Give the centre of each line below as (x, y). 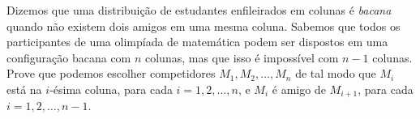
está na (24, 89)
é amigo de (299, 89)
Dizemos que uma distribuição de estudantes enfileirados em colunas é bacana (199, 10)
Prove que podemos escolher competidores (111, 73)
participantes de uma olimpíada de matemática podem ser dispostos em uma (197, 42)
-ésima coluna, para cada (111, 89)
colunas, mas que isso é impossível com (242, 57)
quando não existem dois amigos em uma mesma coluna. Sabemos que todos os (204, 25)
